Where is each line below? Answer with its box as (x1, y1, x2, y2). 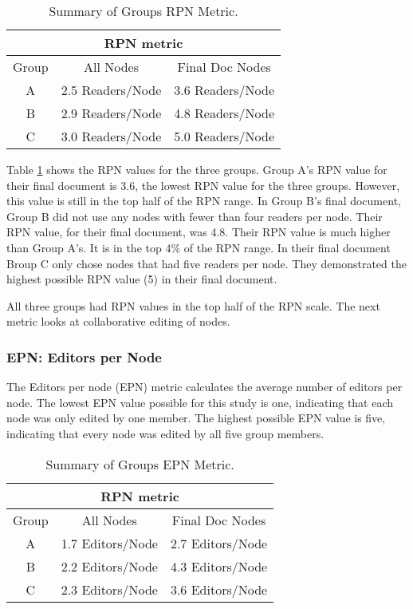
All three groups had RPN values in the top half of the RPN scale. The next (6, 297, 380, 314)
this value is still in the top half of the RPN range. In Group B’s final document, (6, 192, 401, 209)
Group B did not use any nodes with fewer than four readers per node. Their (6, 208, 383, 224)
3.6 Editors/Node (170, 579, 268, 599)
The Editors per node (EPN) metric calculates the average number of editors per (6, 378, 403, 395)
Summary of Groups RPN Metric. (49, 2, 238, 20)
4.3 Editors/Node (170, 556, 268, 575)
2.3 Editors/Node (61, 579, 158, 599)
